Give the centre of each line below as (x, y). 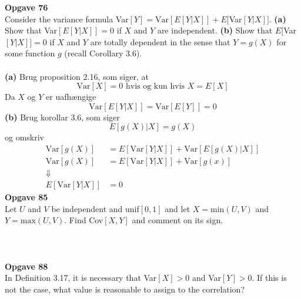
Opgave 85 (26, 197)
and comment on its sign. (178, 220)
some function (30, 53)
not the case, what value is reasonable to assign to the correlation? (125, 289)
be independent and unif (95, 208)
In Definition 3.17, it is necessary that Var (81, 278)
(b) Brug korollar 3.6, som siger (62, 117)
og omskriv (25, 137)
